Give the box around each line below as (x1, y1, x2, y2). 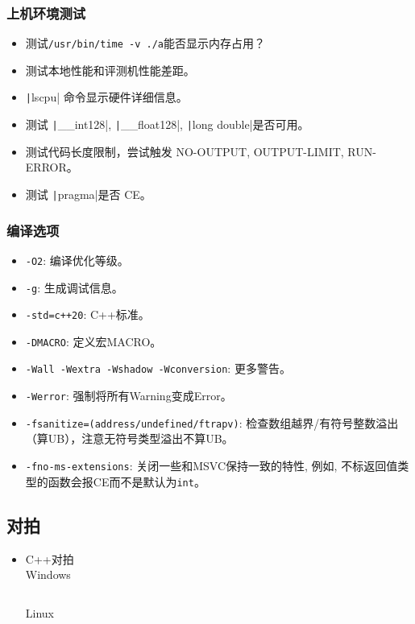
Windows (25, 566, 71, 583)
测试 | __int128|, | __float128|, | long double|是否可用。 (25, 116, 309, 133)
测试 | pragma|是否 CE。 (25, 185, 151, 202)
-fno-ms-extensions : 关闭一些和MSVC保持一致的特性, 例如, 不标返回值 (25, 457, 398, 474)
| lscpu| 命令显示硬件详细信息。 (25, 89, 188, 105)
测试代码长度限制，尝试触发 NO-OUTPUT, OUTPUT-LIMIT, (25, 143, 344, 159)
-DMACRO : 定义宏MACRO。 (25, 333, 162, 349)
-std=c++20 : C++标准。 (25, 306, 150, 323)
